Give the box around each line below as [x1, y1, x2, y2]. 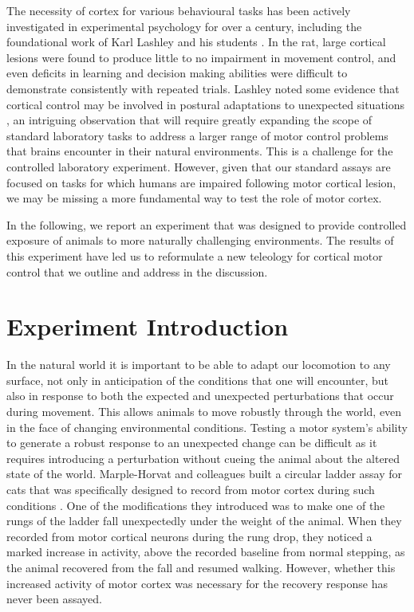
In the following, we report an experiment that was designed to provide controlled [6, 216, 407, 233]
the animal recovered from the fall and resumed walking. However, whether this [6, 559, 396, 575]
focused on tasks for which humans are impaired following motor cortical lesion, [6, 174, 396, 190]
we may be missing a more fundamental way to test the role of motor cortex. [6, 190, 382, 206]
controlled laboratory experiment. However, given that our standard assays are [6, 158, 391, 175]
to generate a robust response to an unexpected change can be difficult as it [6, 434, 377, 451]
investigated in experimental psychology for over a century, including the [6, 18, 362, 34]
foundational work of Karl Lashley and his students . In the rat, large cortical [6, 33, 386, 50]
